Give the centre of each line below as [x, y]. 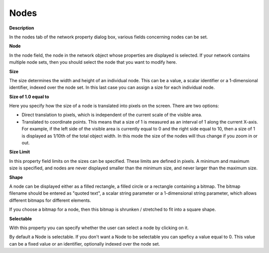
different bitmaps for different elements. [50, 200]
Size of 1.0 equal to [29, 97]
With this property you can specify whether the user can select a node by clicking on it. [99, 228]
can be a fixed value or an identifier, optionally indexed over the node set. [85, 244]
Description [22, 28]
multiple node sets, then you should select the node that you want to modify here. [93, 62]
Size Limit [19, 152]
